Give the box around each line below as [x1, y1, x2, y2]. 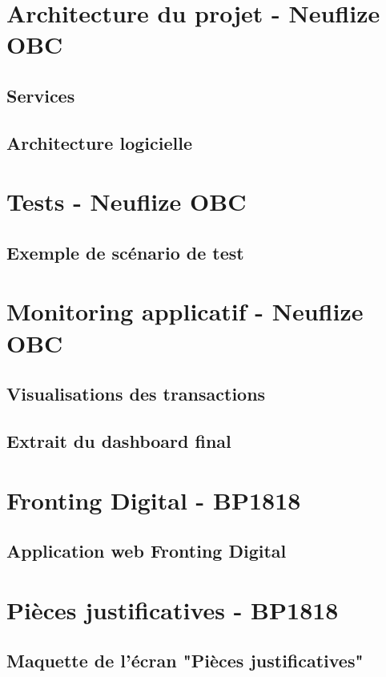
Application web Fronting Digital [6, 538, 287, 563]
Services [6, 83, 75, 107]
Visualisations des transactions [6, 381, 266, 406]
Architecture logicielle [6, 130, 192, 155]
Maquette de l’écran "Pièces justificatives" [6, 648, 364, 673]
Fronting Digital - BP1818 [6, 483, 301, 516]
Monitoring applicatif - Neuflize [6, 295, 364, 328]
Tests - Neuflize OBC [6, 185, 247, 218]
